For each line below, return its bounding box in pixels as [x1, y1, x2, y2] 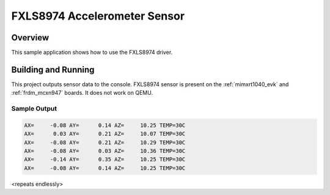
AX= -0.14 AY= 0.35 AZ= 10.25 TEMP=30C [24, 156, 186, 163]
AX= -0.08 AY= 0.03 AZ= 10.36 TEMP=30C [24, 147, 186, 155]
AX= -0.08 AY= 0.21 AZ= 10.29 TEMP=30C [24, 139, 186, 146]
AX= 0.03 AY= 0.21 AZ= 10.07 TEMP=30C [24, 130, 186, 138]
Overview [11, 32, 50, 43]
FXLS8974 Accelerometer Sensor [11, 9, 185, 23]
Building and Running [11, 64, 95, 75]
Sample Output [11, 105, 57, 113]
